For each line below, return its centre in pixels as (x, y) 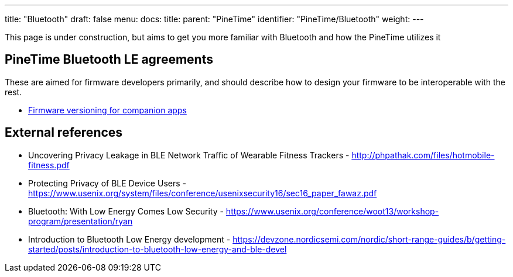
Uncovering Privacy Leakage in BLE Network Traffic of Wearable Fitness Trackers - (189, 155)
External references (64, 133)
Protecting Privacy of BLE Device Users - (107, 183)
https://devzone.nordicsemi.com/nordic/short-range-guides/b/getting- (369, 239)
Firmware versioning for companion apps (107, 110)
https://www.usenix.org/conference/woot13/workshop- (332, 211)
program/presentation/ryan (81, 221)
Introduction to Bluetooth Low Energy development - (129, 239)
